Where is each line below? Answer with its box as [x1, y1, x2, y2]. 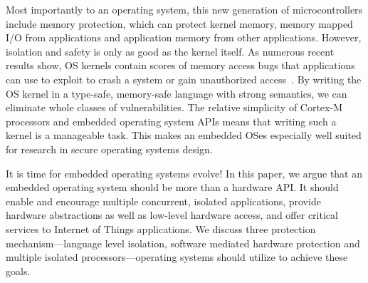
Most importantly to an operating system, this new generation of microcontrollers [6, 2, 363, 16]
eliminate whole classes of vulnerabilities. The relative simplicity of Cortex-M [6, 100, 342, 115]
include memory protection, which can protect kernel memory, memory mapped [6, 16, 353, 31]
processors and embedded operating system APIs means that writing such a [6, 113, 337, 128]
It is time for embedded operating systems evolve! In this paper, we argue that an [6, 165, 363, 180]
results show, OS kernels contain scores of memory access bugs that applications [6, 58, 355, 73]
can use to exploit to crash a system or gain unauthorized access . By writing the [6, 71, 362, 86]
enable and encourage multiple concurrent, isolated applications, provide [6, 193, 321, 208]
